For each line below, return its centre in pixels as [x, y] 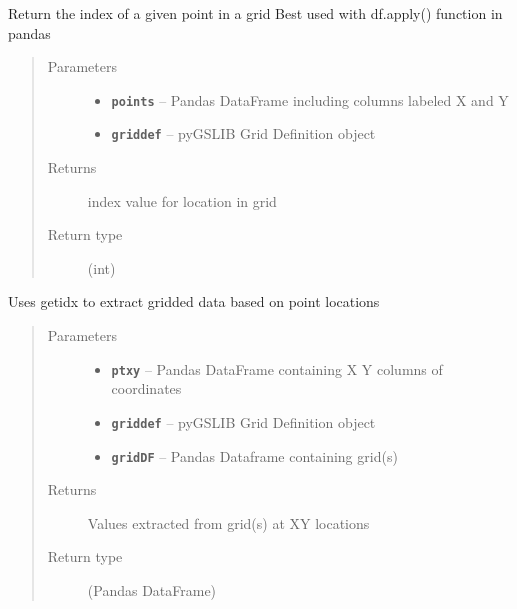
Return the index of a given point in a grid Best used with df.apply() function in [255, 13]
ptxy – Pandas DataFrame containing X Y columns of [277, 368]
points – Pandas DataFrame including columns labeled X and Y [310, 99]
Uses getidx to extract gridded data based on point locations [194, 301]
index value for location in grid [182, 200]
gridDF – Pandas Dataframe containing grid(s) [254, 455]
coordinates [146, 388]
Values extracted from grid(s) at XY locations [228, 522]
